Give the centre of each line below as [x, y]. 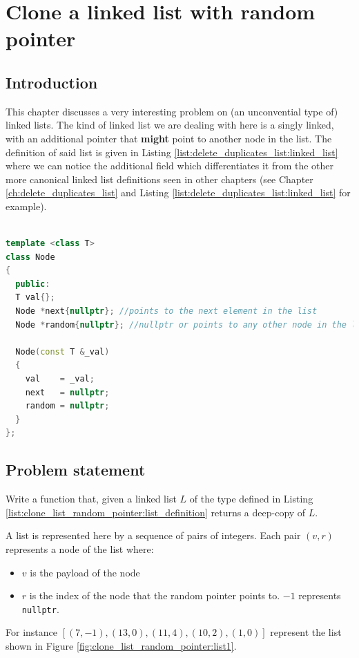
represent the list [306, 632]
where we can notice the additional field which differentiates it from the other [170, 166]
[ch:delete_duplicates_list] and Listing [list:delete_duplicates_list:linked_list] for [178, 192]
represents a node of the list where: [80, 549]
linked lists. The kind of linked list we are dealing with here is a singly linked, [170, 125]
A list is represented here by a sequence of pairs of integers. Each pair [153, 535]
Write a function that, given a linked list [91, 499]
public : [33, 284]
